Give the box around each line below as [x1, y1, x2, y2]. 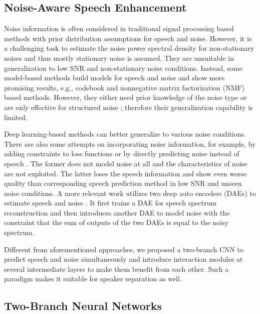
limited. [4, 112, 28, 122]
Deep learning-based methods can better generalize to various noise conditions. [4, 129, 246, 139]
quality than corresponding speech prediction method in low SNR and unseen [4, 178, 242, 188]
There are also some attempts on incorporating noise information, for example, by [4, 138, 256, 149]
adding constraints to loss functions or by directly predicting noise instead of [4, 148, 239, 159]
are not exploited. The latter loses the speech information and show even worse [4, 168, 247, 178]
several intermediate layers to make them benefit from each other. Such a [4, 263, 229, 274]
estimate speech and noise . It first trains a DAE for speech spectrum [4, 197, 217, 208]
